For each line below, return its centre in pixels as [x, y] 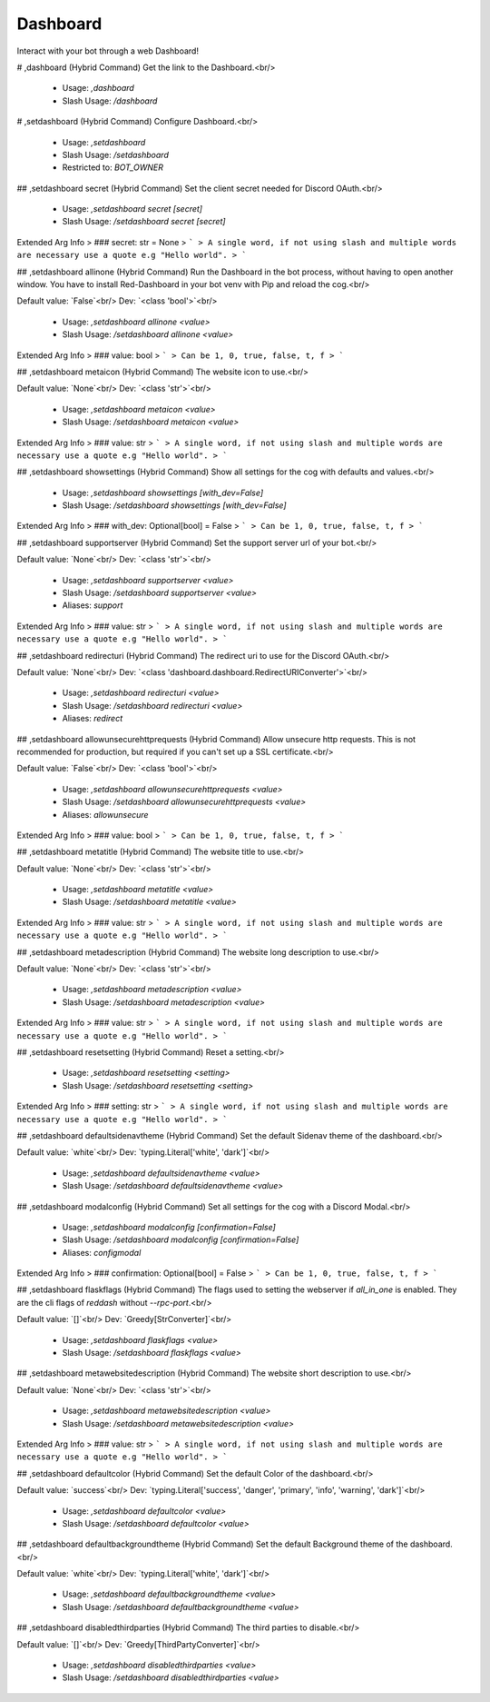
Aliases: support [93, 605]
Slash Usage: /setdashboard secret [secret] [144, 222]
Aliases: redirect [93, 719]
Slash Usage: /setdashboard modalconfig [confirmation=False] [181, 1239]
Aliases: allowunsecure [105, 814]
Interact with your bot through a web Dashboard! [108, 51]
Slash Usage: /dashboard [110, 101]
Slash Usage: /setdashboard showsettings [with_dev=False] [174, 505]
